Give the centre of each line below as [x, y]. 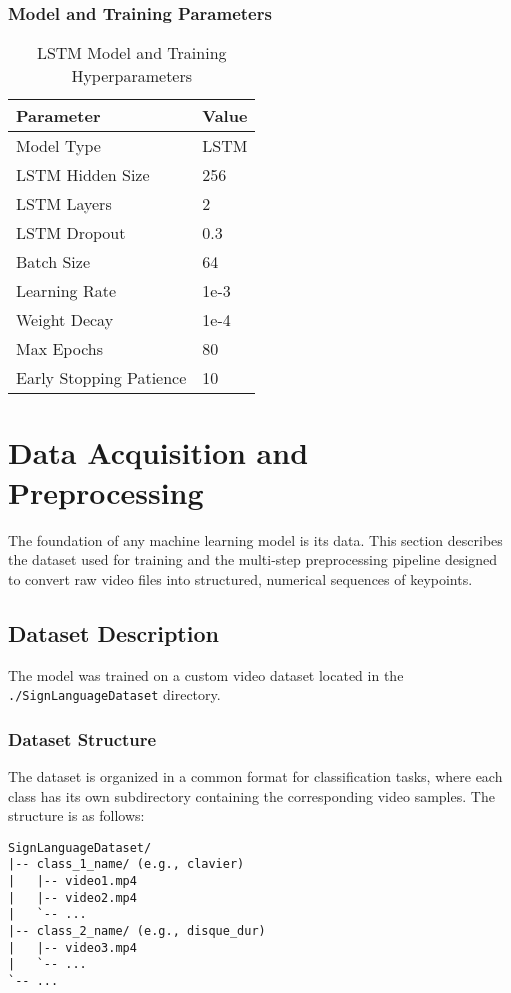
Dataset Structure [82, 738]
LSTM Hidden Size [83, 175]
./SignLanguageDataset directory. [114, 694]
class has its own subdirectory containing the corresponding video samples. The [251, 795]
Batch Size [53, 262]
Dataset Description [113, 632]
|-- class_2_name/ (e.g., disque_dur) [137, 931]
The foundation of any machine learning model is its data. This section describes [255, 539]
